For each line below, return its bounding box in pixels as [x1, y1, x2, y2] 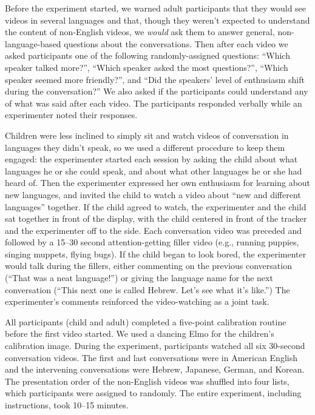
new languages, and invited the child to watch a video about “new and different [5, 188, 301, 201]
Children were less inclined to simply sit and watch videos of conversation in [5, 128, 289, 141]
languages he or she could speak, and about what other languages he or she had [5, 164, 302, 177]
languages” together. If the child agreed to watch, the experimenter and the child [5, 200, 307, 213]
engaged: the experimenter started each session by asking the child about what [5, 153, 298, 165]
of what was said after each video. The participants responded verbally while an [5, 96, 302, 109]
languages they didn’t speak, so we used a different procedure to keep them [5, 141, 285, 153]
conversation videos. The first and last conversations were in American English [5, 351, 297, 364]
